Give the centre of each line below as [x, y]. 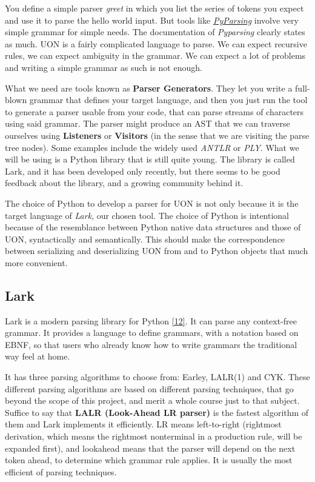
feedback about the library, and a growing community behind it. [124, 183]
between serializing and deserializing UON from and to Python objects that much [157, 251]
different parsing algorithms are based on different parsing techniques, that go [149, 388]
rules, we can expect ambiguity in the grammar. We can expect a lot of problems [155, 55]
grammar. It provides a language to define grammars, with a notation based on [152, 333]
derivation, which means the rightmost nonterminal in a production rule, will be [154, 436]
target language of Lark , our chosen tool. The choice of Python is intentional [147, 215]
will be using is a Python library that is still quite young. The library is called [150, 159]
